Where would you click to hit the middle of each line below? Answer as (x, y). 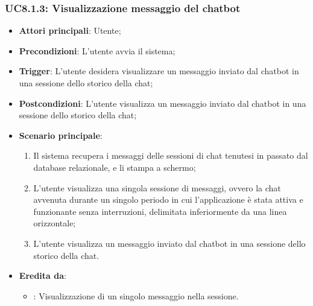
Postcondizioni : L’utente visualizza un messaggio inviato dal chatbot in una (163, 103)
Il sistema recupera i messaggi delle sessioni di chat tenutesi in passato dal (171, 155)
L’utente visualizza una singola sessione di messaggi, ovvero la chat (157, 187)
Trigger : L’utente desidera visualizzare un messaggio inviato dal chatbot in (159, 71)
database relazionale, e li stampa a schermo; (115, 167)
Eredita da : (43, 276)
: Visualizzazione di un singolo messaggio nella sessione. (136, 295)
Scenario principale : (61, 135)
